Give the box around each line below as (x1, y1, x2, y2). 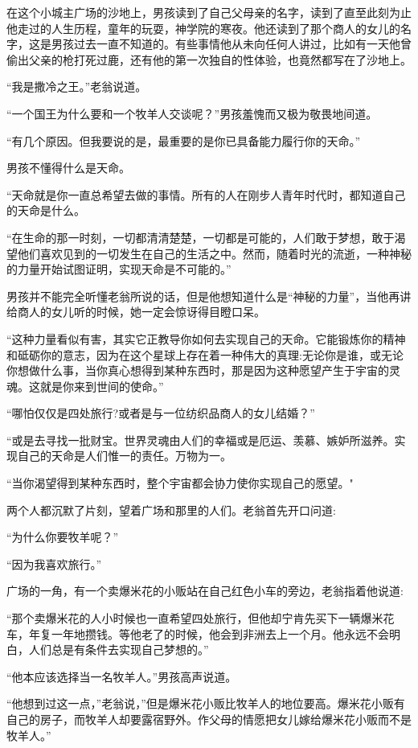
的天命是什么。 (6, 202, 85, 219)
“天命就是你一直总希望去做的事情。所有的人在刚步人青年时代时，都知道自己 (6, 186, 406, 203)
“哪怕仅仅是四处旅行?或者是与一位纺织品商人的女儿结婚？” (6, 405, 315, 421)
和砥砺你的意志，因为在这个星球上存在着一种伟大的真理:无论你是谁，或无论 (6, 346, 404, 363)
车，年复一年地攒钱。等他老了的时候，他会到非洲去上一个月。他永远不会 (6, 625, 389, 642)
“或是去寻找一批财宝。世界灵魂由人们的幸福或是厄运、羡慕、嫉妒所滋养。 (6, 431, 395, 448)
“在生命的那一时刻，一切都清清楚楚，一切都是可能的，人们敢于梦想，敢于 (6, 228, 395, 245)
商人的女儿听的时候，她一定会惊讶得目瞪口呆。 (17, 303, 265, 320)
